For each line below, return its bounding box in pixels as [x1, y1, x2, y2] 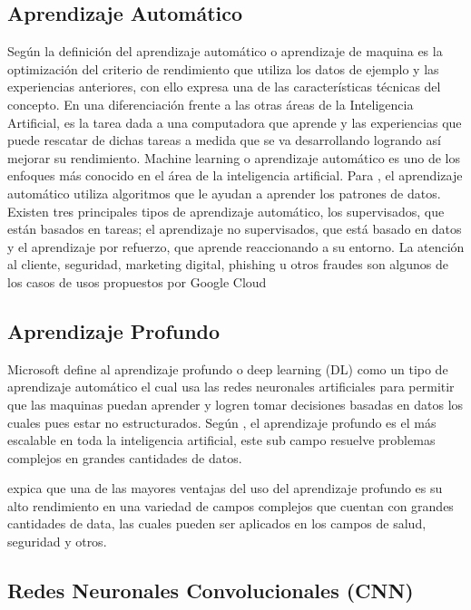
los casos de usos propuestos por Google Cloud [7, 272, 267, 291]
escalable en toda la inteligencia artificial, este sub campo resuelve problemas [7, 431, 436, 450]
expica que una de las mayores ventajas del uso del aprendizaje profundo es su [7, 479, 443, 498]
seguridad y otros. [7, 532, 107, 551]
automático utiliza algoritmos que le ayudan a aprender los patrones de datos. [7, 183, 441, 202]
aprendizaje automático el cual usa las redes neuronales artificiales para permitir [7, 377, 455, 396]
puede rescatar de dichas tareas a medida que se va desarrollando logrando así [7, 131, 441, 150]
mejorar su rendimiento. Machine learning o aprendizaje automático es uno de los [7, 148, 460, 167]
